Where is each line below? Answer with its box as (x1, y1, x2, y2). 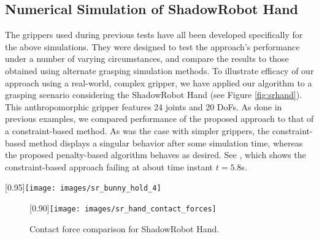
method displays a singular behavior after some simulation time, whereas (28, 136, 303, 149)
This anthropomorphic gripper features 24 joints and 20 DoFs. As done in (5, 100, 282, 113)
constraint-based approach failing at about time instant (5, 160, 213, 173)
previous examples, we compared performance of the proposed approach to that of (5, 112, 314, 125)
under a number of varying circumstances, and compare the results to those (5, 52, 289, 65)
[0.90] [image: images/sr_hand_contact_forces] (29, 201, 217, 214)
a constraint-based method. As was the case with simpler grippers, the (5, 124, 270, 137)
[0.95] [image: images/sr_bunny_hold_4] (5, 181, 161, 194)
